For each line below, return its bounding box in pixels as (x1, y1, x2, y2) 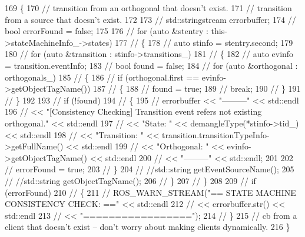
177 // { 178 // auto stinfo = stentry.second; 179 (115, 36, 293, 48)
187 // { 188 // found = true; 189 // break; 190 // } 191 (93, 82, 301, 95)
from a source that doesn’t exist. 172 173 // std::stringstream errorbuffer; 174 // (5, 13, 296, 25)
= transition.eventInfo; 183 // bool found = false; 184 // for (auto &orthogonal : (5, 59, 298, 71)
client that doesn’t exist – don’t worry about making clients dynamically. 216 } (5, 221, 290, 233)
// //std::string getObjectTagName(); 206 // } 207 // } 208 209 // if (5, 174, 256, 186)
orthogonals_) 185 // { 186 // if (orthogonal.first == (5, 71, 200, 83)
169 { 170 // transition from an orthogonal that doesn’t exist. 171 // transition (5, 2, 292, 14)
